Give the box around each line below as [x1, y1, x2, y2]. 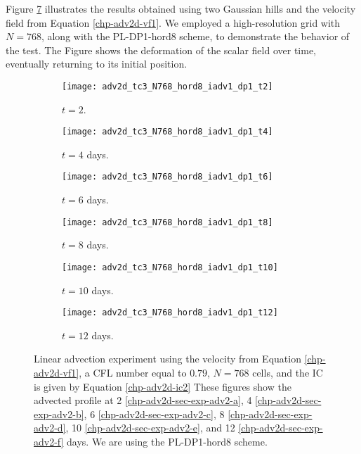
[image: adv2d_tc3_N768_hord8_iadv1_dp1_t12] [62, 308, 278, 318]
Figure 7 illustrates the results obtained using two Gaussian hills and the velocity [6, 1, 356, 15]
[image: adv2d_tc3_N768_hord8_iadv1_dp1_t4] [62, 127, 273, 137]
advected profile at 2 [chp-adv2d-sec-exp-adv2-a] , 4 [34, 393, 252, 408]
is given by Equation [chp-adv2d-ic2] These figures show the [34, 379, 291, 393]
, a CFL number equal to [79, 365, 187, 380]
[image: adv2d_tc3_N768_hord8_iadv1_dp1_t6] [62, 172, 273, 182]
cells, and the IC [252, 365, 323, 380]
